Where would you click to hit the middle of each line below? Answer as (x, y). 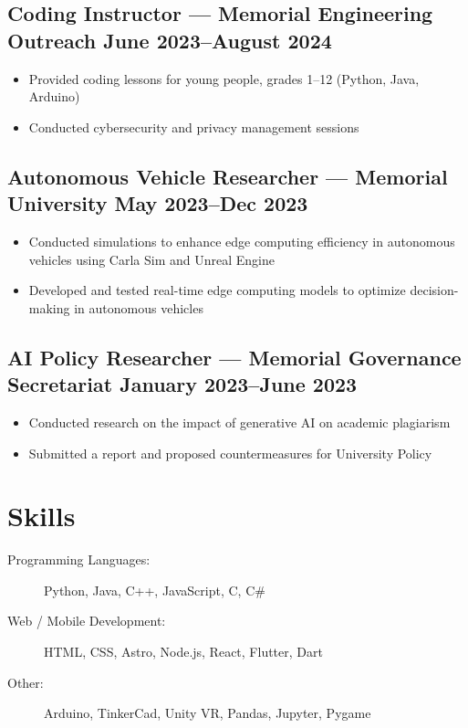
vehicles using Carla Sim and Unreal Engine (151, 259)
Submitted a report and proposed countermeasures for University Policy (230, 453)
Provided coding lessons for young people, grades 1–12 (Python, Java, (224, 78)
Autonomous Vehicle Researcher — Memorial (228, 176)
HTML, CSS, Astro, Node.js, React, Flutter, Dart (183, 652)
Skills (42, 516)
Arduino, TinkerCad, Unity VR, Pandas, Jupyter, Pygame (208, 713)
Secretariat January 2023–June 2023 (182, 384)
